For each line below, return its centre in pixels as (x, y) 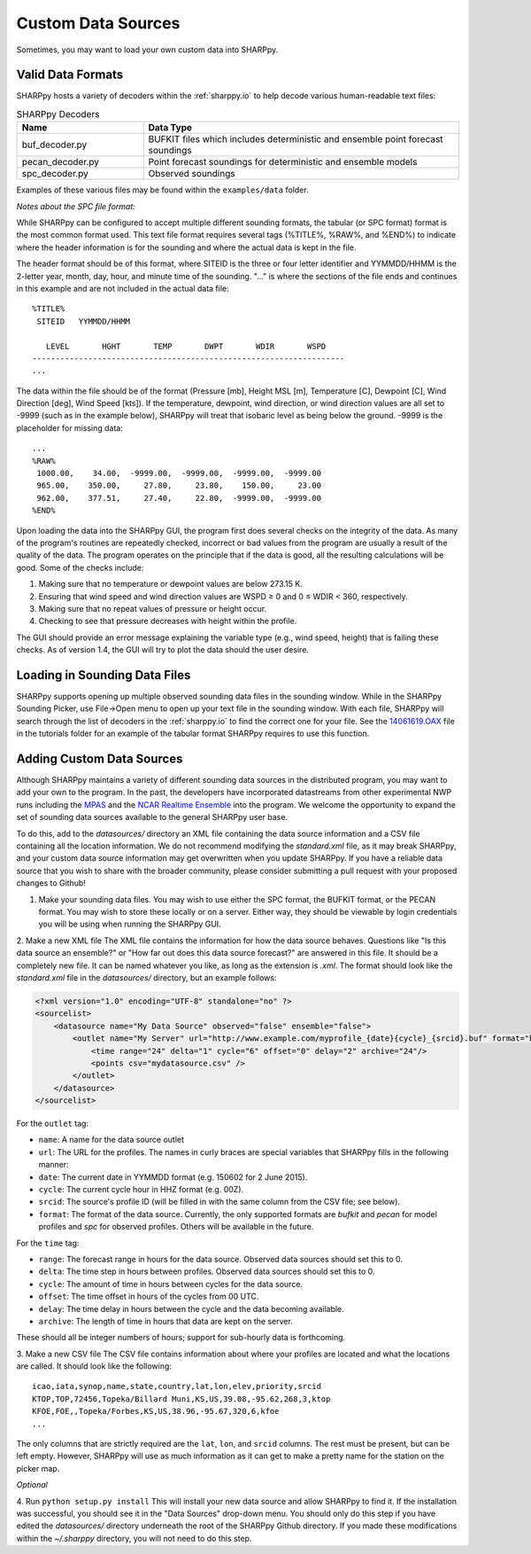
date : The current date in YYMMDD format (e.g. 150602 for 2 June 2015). (173, 1177)
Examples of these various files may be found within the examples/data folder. (162, 190)
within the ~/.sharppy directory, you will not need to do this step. (134, 1538)
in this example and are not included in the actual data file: (123, 288)
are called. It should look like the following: (94, 1366)
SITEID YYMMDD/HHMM (84, 321)
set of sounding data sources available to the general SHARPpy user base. (152, 817)
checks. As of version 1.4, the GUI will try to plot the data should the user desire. (163, 650)
